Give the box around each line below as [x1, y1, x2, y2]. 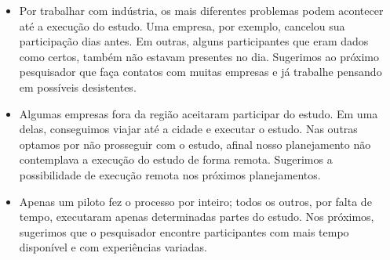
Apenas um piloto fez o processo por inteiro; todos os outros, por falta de [19, 193, 372, 209]
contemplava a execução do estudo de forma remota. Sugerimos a [19, 151, 333, 168]
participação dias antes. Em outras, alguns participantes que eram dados [19, 33, 369, 49]
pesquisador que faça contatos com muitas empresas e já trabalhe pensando [19, 63, 382, 80]
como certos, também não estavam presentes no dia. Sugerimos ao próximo [19, 48, 379, 64]
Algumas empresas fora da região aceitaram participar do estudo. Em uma [19, 105, 378, 121]
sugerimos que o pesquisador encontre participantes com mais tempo [19, 223, 349, 240]
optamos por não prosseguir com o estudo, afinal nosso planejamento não [19, 135, 371, 152]
